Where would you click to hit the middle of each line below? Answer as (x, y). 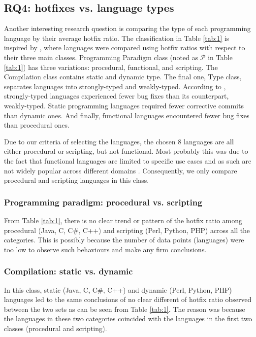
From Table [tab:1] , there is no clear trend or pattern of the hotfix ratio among (123, 220)
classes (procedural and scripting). (56, 328)
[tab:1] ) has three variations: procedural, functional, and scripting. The (111, 67)
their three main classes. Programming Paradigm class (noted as (101, 57)
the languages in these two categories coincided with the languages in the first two (128, 319)
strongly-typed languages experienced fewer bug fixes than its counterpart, (116, 96)
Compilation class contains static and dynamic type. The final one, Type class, (123, 77)
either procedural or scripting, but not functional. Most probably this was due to (126, 151)
